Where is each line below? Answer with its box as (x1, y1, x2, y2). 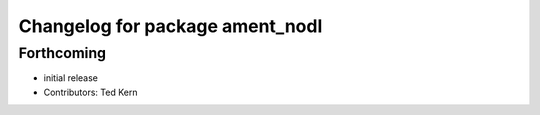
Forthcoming (18, 44, 107, 62)
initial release (43, 72, 99, 84)
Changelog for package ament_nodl (18, 15, 323, 37)
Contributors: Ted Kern (43, 86, 138, 98)
